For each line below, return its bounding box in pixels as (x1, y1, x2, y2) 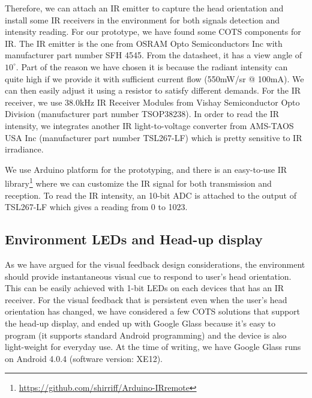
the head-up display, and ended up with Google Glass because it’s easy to (5, 316, 275, 329)
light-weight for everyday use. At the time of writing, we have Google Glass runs (5, 340, 301, 353)
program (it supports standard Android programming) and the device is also (5, 328, 287, 341)
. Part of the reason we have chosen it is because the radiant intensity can (16, 60, 288, 73)
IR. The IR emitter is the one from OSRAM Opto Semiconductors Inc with (5, 37, 283, 49)
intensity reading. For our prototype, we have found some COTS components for (5, 25, 301, 38)
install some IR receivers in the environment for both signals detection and (5, 13, 280, 26)
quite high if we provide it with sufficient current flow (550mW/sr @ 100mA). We (5, 72, 304, 85)
